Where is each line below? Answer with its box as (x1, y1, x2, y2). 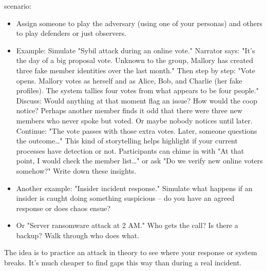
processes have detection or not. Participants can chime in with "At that (16, 145, 244, 156)
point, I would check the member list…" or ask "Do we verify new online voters (16, 155, 263, 166)
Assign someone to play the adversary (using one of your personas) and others (16, 17, 262, 28)
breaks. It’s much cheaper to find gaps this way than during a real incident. (4, 257, 242, 268)
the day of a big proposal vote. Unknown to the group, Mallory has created (16, 55, 253, 66)
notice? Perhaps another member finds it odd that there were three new (16, 105, 242, 116)
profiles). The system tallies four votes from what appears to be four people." (16, 85, 259, 96)
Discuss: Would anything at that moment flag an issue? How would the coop (16, 95, 257, 106)
